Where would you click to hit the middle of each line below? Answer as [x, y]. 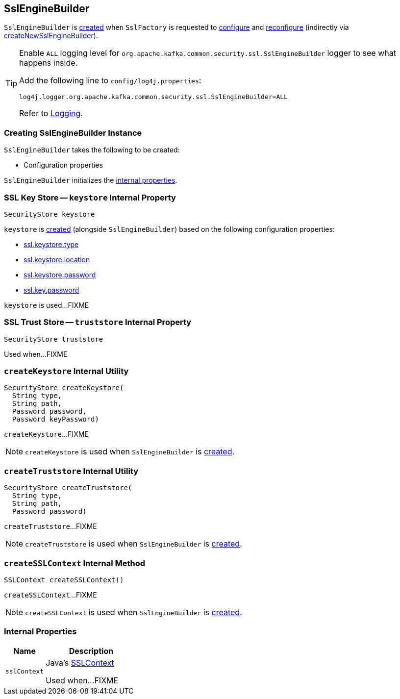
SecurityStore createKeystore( [64, 388]
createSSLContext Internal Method [75, 563]
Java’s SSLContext [80, 662]
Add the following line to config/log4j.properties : [110, 81]
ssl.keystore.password [60, 275]
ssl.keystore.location [57, 259]
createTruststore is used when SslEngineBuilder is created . [134, 544]
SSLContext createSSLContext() [64, 580]
